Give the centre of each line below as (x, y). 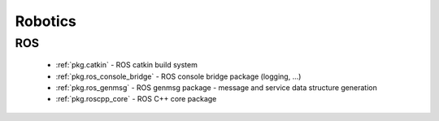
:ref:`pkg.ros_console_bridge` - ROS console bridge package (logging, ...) (178, 76)
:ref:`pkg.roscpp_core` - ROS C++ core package (136, 99)
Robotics (46, 21)
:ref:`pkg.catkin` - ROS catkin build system (127, 65)
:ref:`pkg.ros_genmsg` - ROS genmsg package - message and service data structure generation (216, 87)
